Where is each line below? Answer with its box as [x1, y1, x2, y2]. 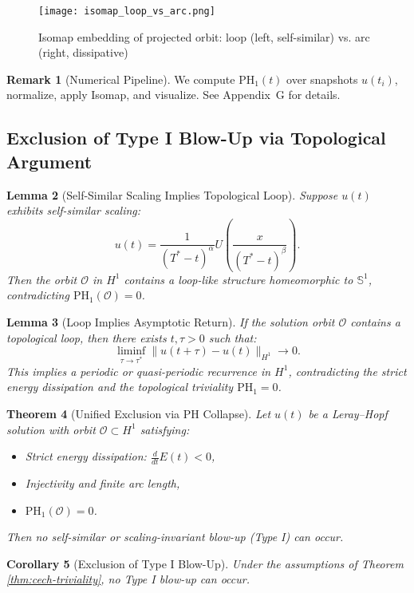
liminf [117, 346, 146, 358]
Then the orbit [6, 271, 77, 287]
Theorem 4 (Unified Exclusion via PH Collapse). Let [6, 405, 271, 422]
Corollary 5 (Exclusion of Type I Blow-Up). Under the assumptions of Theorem [6, 555, 404, 571]
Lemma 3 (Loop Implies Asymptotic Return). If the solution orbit [6, 313, 335, 330]
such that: [208, 329, 257, 346]
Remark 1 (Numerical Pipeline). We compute [6, 70, 235, 87]
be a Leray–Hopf [308, 405, 388, 422]
